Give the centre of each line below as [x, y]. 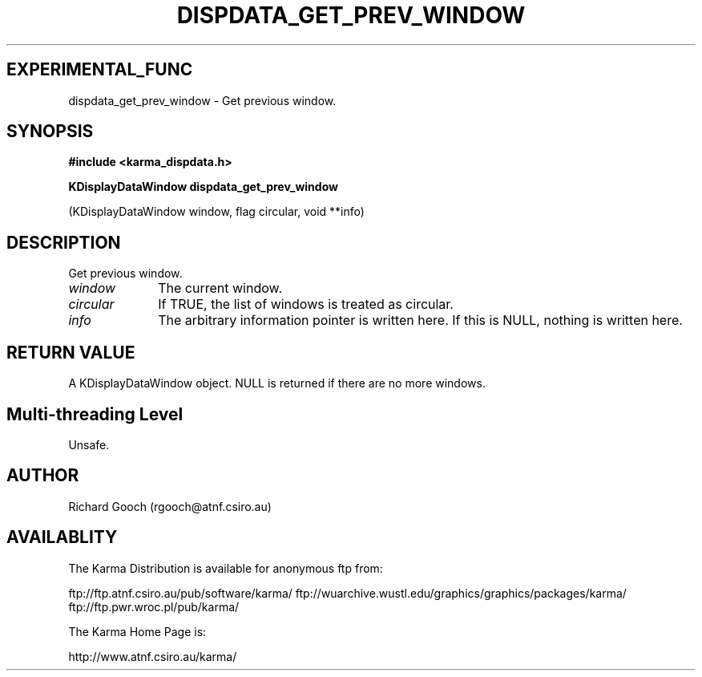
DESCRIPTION [64, 242]
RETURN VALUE [71, 352]
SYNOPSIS [50, 132]
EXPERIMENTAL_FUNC [100, 70]
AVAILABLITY [62, 537]
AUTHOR [43, 476]
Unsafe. [89, 444]
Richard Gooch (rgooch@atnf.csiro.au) [170, 506]
